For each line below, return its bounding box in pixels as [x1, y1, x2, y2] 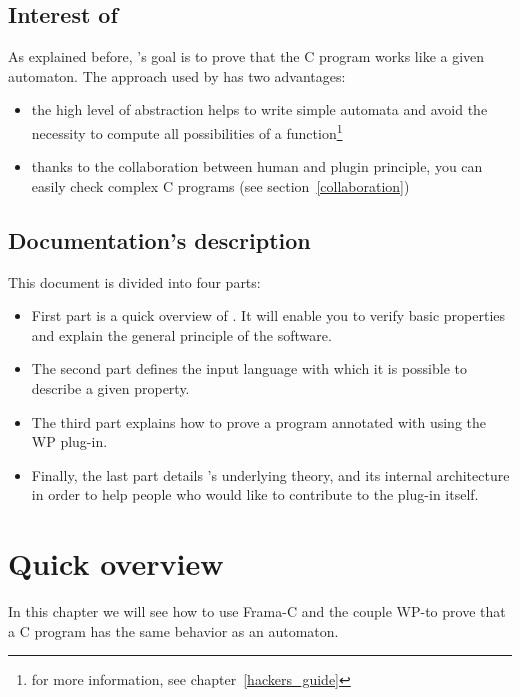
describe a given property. [31, 378, 190, 398]
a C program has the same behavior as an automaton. [8, 620, 339, 641]
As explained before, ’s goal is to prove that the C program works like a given [8, 46, 485, 67]
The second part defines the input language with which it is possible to [31, 358, 467, 379]
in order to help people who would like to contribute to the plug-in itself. [31, 484, 479, 505]
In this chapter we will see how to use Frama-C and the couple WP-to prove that [8, 601, 506, 622]
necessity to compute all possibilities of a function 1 [31, 119, 343, 143]
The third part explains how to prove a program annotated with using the [31, 411, 487, 432]
